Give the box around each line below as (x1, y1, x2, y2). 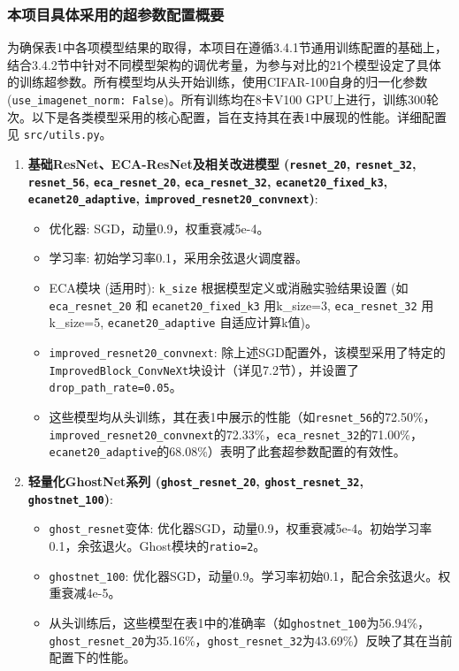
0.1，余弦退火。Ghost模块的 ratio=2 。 (49, 536, 266, 554)
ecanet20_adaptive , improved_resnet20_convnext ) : (27, 189, 318, 208)
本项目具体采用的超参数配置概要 (7, 3, 225, 25)
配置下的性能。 (49, 648, 136, 667)
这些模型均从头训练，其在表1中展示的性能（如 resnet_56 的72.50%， (49, 408, 436, 425)
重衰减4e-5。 (49, 583, 121, 602)
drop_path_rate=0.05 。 (49, 377, 182, 396)
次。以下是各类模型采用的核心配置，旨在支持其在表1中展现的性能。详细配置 (7, 107, 447, 126)
